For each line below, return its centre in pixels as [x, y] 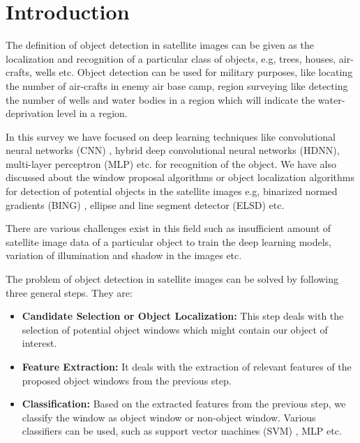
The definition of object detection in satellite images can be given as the [160, 45]
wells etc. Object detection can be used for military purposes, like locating [194, 72]
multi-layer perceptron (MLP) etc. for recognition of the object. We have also [171, 163]
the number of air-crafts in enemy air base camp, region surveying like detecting [177, 85]
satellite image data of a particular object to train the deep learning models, [168, 241]
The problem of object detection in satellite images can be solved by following [172, 279]
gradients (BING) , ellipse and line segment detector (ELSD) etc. [145, 204]
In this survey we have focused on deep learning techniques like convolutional [171, 136]
